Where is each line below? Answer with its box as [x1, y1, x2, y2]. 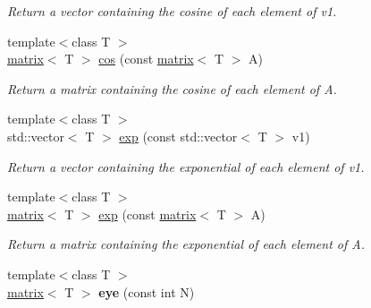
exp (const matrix [98, 204, 197, 223]
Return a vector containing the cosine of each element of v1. [7, 2, 337, 20]
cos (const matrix [98, 49, 194, 68]
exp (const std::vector [119, 126, 238, 145]
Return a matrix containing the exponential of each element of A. [7, 235, 366, 253]
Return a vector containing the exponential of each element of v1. [7, 157, 365, 175]
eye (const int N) [98, 282, 195, 301]
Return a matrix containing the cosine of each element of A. [7, 79, 337, 98]
